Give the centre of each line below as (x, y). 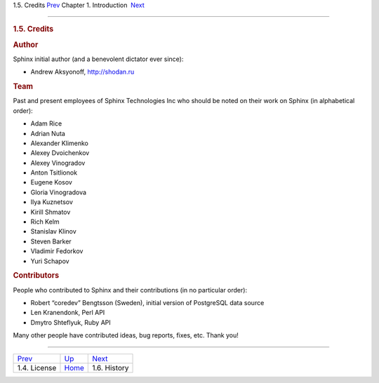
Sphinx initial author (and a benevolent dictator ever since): (98, 59)
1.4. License (37, 368)
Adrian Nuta (48, 133)
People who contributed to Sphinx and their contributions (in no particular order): (130, 290)
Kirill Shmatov (51, 212)
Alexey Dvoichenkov (60, 153)
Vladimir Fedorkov (57, 251)
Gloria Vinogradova (59, 192)
